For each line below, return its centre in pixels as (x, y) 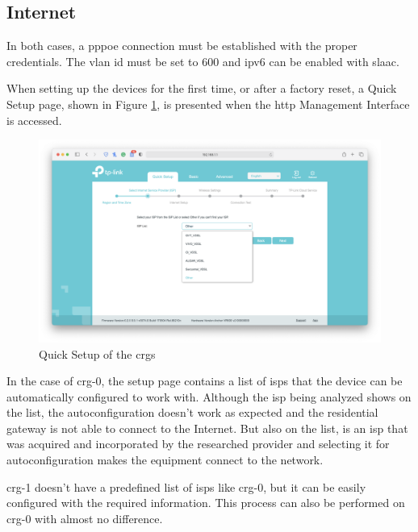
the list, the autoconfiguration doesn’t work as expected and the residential (192, 412)
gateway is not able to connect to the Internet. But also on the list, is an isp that (207, 428)
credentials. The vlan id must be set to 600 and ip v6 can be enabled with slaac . (203, 61)
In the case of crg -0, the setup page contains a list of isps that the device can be (205, 381)
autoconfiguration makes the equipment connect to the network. (165, 460)
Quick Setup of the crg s (97, 353)
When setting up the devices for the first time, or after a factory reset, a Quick (202, 88)
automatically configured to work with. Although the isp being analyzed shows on (209, 396)
